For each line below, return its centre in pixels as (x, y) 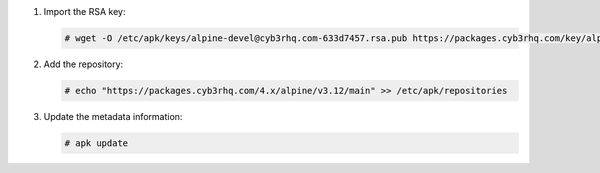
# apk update (96, 143)
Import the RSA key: (84, 11)
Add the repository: (83, 64)
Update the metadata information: (113, 116)
